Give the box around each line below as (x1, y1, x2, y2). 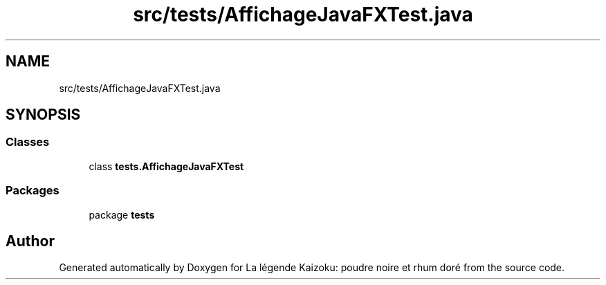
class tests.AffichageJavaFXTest (89, 160, 244, 172)
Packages (6, 183, 59, 198)
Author (6, 232, 55, 250)
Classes (6, 135, 50, 149)
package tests (89, 208, 155, 221)
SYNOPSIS (6, 106, 81, 124)
